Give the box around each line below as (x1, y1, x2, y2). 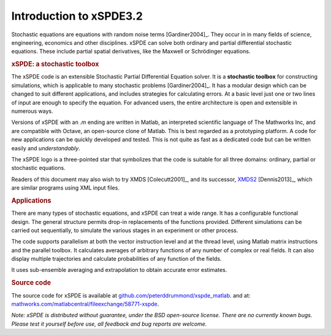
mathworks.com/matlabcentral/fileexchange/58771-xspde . (11, 300, 159, 307)
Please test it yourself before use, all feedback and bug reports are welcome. (11, 320, 207, 328)
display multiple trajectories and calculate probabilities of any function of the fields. (11, 255, 222, 263)
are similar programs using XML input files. (11, 184, 120, 191)
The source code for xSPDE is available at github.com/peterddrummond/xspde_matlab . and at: (11, 291, 251, 299)
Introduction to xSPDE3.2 (11, 9, 143, 23)
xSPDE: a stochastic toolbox (11, 60, 99, 69)
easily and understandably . (11, 144, 81, 152)
